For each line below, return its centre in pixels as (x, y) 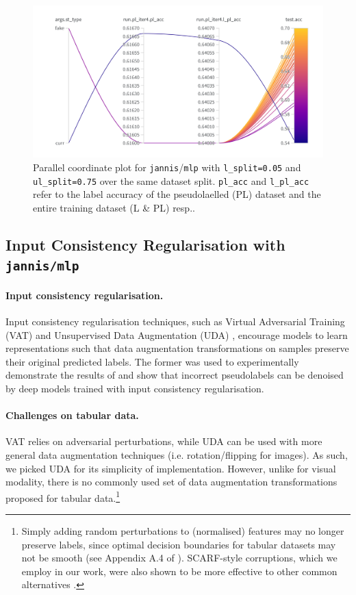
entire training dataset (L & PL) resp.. (114, 207)
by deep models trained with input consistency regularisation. (135, 388)
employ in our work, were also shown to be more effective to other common (179, 571)
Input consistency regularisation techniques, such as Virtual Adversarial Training (175, 321)
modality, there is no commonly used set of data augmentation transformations (171, 482)
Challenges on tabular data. (72, 415)
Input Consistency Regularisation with (145, 244)
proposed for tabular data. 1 (63, 496)
